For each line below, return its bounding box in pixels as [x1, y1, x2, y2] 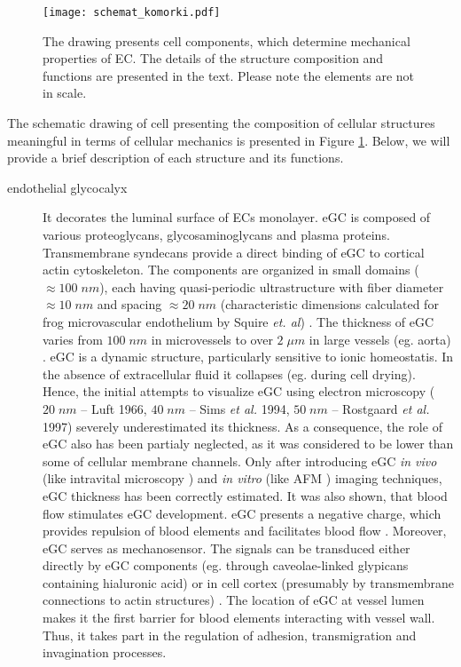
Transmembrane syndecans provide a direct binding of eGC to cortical [43, 242, 425, 261]
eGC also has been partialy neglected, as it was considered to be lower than [43, 434, 454, 453]
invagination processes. [43, 643, 167, 662]
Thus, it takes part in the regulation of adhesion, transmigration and [43, 625, 417, 644]
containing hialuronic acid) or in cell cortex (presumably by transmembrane [43, 573, 454, 592]
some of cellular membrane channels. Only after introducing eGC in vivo [43, 451, 437, 470]
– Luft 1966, [81, 399, 147, 417]
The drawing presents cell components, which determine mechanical [43, 31, 410, 50]
